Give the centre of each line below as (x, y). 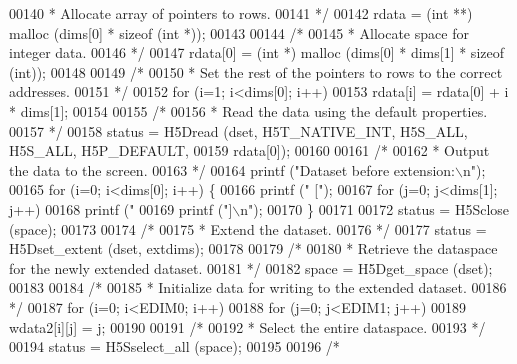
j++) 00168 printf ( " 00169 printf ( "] (121, 208)
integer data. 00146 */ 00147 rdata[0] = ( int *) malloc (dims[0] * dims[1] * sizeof (256, 52)
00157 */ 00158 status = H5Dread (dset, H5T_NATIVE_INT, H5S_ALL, (238, 130)
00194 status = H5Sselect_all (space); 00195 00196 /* (174, 346)
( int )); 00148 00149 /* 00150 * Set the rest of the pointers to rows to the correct (256, 71)
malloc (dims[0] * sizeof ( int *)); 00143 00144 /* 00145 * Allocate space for (239, 32)
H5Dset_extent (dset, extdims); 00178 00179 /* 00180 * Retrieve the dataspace (253, 248)
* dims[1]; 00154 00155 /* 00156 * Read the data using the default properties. (248, 110)
